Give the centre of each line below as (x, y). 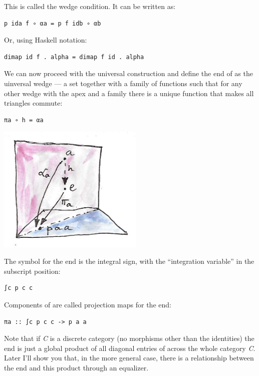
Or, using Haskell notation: (46, 40)
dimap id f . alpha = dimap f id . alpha (74, 57)
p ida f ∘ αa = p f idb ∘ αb (53, 23)
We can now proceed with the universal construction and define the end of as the (128, 73)
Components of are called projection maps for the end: (88, 304)
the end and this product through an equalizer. (76, 367)
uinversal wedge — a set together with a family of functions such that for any (123, 83)
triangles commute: (33, 103)
